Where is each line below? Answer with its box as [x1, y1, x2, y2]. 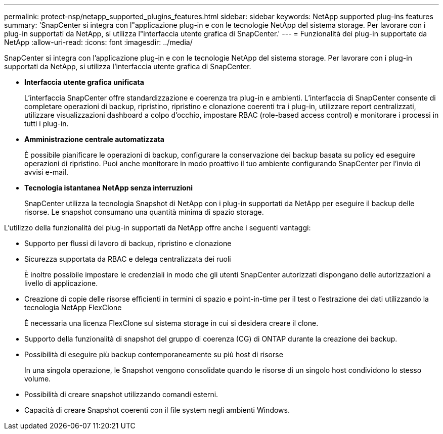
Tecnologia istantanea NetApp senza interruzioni [24, 183, 193, 192]
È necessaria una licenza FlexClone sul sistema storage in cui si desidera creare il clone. [24, 319, 319, 327]
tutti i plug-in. [24, 119, 69, 128]
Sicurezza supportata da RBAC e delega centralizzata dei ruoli [24, 255, 231, 263]
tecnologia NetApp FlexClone [24, 303, 122, 312]
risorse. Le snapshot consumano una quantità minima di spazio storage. [24, 208, 264, 216]
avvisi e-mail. [24, 168, 69, 176]
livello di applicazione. [24, 279, 98, 287]
